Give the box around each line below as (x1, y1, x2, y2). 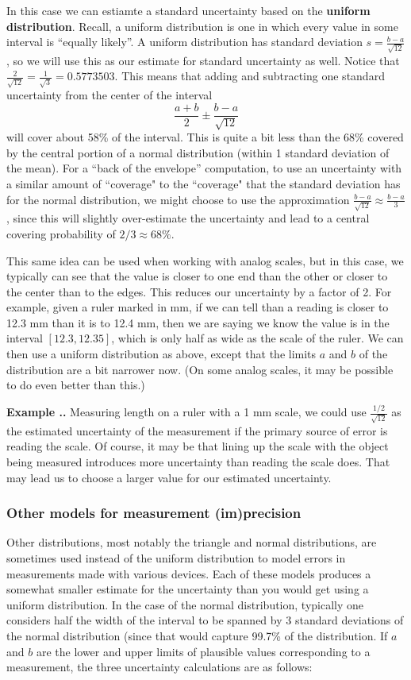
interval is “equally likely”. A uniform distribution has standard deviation (6, 33, 363, 50)
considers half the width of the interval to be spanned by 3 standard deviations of (6, 612, 404, 628)
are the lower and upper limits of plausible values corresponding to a (36, 643, 371, 659)
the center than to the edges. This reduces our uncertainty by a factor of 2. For (6, 283, 392, 299)
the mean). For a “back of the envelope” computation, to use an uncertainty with (6, 160, 402, 176)
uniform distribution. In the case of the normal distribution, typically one (6, 596, 364, 612)
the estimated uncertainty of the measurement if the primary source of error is (6, 422, 388, 439)
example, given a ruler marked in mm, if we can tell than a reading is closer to (6, 299, 389, 315)
